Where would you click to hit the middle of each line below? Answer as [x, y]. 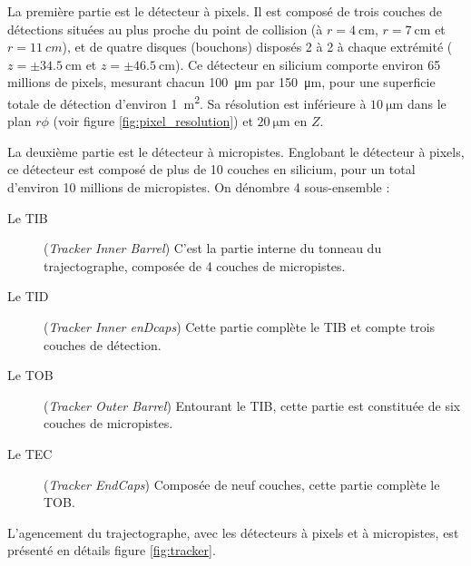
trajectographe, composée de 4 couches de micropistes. [195, 265]
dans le [427, 103]
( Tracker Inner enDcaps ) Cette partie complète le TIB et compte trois [240, 326]
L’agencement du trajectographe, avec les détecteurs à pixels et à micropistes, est [233, 532]
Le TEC [30, 453]
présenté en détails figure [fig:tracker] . [112, 550]
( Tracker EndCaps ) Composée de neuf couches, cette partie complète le [242, 484]
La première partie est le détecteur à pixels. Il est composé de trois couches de [225, 11]
